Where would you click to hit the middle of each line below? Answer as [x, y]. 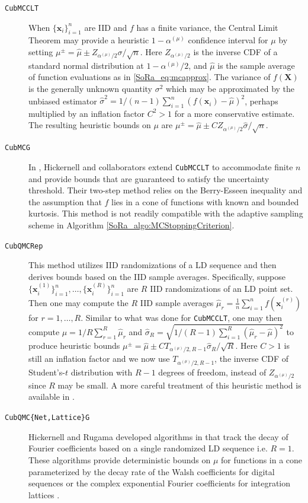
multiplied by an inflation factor [87, 113]
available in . [52, 397]
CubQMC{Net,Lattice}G [47, 418]
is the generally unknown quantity [90, 88]
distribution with [102, 372]
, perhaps [262, 101]
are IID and [106, 27]
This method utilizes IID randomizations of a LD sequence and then [153, 265]
